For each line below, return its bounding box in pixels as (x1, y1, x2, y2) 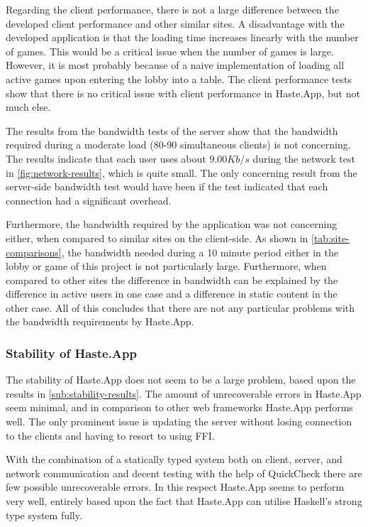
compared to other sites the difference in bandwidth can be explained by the (6, 272, 338, 287)
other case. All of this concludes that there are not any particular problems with (6, 300, 355, 315)
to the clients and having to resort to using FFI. (6, 428, 215, 442)
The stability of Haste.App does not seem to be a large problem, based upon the (6, 372, 356, 387)
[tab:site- (311, 230, 350, 245)
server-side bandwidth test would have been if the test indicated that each (6, 179, 328, 194)
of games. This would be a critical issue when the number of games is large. (6, 43, 334, 58)
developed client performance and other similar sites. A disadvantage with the (6, 16, 345, 31)
